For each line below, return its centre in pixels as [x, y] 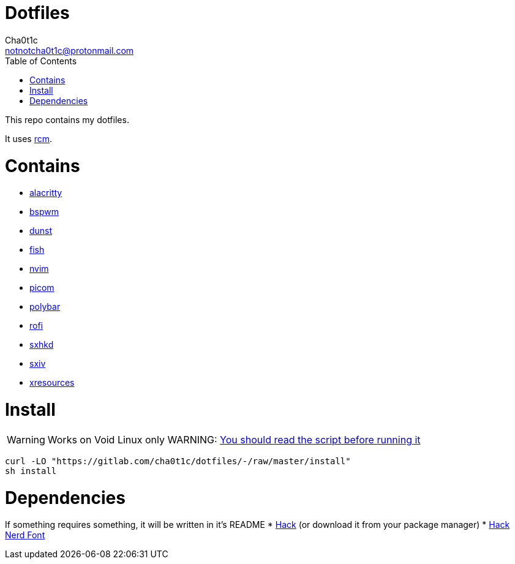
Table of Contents [41, 61]
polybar [45, 307]
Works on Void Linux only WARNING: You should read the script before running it [234, 439]
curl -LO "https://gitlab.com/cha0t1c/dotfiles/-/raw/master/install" [178, 461]
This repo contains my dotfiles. [67, 119]
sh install [31, 471]
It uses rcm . [28, 138]
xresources [52, 383]
